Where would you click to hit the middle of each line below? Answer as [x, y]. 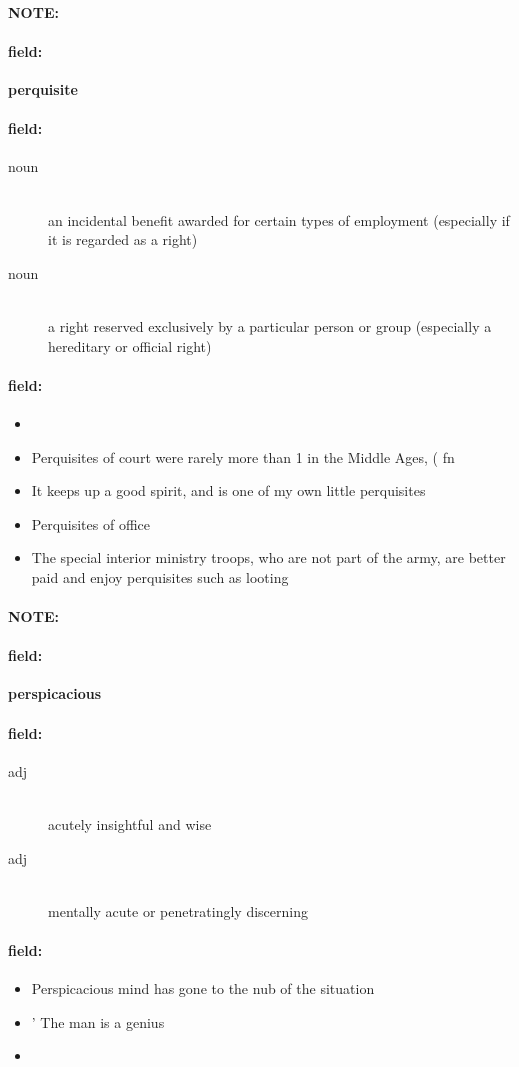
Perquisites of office [90, 523]
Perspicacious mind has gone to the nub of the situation [203, 988]
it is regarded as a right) [123, 239]
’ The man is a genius [98, 1021]
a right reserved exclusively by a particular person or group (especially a [270, 325]
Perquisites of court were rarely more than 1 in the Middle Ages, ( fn [243, 456]
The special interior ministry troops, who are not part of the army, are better [268, 557]
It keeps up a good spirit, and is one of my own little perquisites [228, 490]
